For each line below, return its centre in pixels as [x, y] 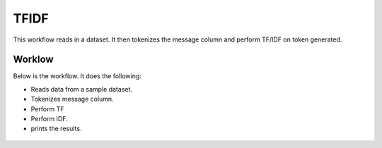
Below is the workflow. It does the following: [77, 76]
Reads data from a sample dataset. [82, 89]
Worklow [33, 60]
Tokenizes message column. [72, 99]
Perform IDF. [50, 119]
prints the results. [56, 129]
